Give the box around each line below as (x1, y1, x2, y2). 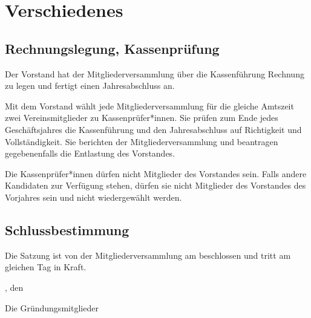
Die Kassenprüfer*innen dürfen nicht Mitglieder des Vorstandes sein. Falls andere (5, 167, 307, 180)
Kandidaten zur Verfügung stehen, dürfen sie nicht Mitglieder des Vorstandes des (5, 179, 306, 192)
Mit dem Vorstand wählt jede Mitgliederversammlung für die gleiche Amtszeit (5, 99, 294, 112)
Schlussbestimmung (5, 220, 129, 239)
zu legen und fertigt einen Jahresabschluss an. (5, 79, 175, 92)
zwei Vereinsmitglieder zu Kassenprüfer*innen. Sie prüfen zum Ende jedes (5, 111, 278, 124)
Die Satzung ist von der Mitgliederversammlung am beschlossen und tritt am (5, 248, 291, 261)
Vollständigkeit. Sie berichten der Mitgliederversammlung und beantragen (5, 135, 278, 148)
